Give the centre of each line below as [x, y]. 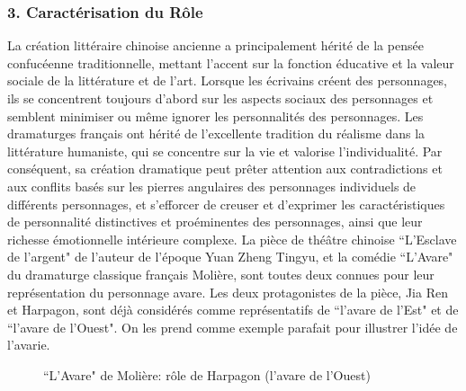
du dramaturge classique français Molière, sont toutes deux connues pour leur [221, 274]
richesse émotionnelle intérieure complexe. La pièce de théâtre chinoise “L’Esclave [232, 239]
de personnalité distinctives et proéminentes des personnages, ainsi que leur [215, 222]
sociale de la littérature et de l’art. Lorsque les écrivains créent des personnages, [228, 80]
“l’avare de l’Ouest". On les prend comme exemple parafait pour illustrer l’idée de [233, 327]
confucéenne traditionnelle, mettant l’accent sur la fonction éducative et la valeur [231, 62]
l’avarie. [29, 345]
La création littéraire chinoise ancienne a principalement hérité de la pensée [215, 45]
